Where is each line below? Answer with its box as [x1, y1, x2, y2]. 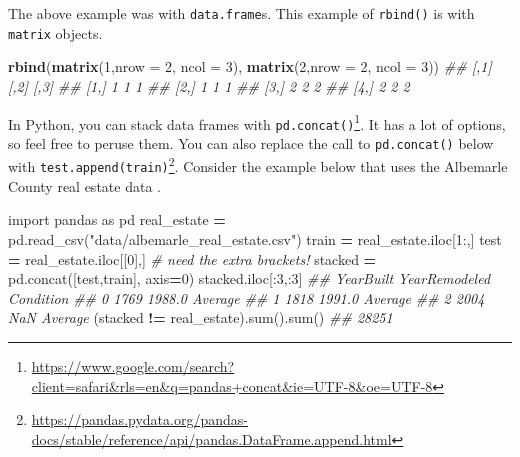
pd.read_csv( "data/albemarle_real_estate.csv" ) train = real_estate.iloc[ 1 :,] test [8, 228, 502, 249]
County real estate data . [8, 175, 161, 196]
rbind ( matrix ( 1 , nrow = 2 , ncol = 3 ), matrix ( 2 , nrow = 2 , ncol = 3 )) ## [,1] [8, 56, 492, 77]
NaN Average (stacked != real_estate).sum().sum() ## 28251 [8, 307, 393, 328]
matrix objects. [8, 22, 103, 43]
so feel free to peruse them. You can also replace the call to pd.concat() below [8, 132, 494, 153]
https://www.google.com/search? [31, 355, 235, 376]
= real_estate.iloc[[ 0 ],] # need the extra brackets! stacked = [8, 248, 377, 269]
